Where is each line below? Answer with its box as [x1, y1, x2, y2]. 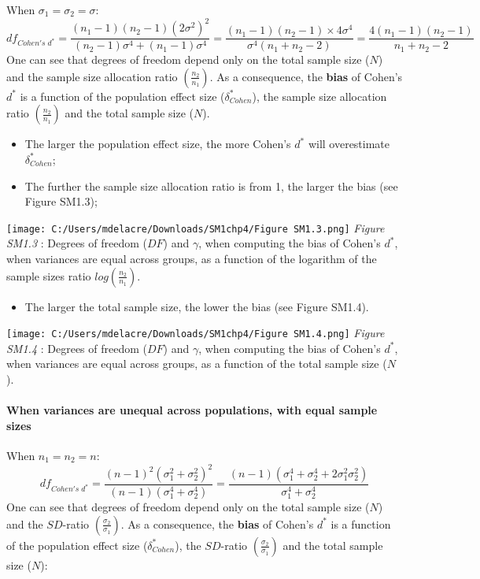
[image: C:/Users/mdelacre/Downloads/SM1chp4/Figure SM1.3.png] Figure [6, 219, 385, 236]
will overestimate [308, 135, 390, 152]
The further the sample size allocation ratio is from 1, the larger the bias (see [24, 177, 398, 194]
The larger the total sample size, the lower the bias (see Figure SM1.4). [24, 298, 369, 314]
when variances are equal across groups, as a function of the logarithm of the [6, 250, 377, 266]
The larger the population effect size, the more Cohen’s [24, 135, 291, 152]
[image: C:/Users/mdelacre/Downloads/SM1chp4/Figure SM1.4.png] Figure [6, 325, 385, 341]
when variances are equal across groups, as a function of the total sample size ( [6, 355, 387, 372]
